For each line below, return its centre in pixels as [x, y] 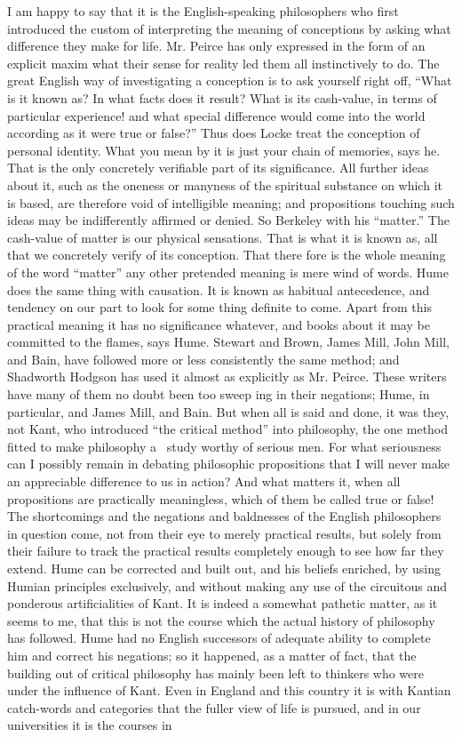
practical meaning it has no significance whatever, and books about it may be [219, 324]
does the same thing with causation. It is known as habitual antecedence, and [219, 289]
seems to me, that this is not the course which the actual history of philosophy [221, 620]
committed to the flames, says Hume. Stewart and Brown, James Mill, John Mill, [228, 342]
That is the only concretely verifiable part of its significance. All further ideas [218, 168]
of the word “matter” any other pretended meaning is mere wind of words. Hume [228, 272]
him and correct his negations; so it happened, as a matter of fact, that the [212, 655]
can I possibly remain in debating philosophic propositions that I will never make [228, 464]
